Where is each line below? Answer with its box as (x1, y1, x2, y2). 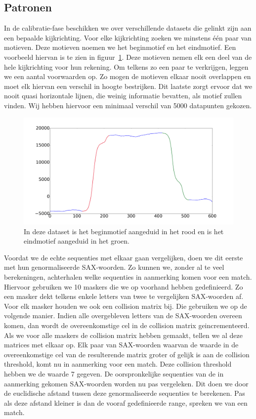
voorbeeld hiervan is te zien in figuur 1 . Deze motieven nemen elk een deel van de (4, 51, 252, 62)
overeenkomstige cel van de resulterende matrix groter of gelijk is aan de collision (4, 349, 250, 359)
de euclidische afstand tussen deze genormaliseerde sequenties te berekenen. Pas (4, 388, 245, 398)
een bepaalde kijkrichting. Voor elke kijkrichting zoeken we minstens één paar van (4, 32, 252, 42)
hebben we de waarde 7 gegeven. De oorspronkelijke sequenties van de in (4, 369, 224, 378)
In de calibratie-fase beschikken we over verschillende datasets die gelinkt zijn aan (4, 23, 252, 33)
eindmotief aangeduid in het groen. (24, 236, 129, 246)
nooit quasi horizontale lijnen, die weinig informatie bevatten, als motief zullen (4, 90, 242, 101)
